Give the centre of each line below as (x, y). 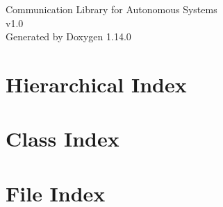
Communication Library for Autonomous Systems (111, 9)
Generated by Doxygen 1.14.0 (68, 36)
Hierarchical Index (96, 84)
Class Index (63, 139)
